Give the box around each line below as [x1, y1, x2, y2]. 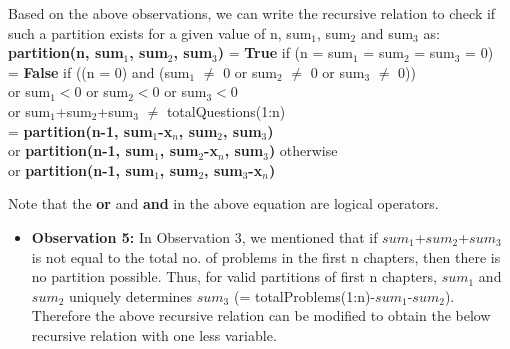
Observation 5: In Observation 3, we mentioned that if [31, 226, 378, 247]
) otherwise [268, 140, 338, 161]
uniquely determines [69, 285, 193, 306]
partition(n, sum [8, 42, 124, 63]
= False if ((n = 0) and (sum [8, 61, 190, 82]
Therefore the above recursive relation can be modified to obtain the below [31, 305, 491, 326]
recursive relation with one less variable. [31, 324, 277, 345]
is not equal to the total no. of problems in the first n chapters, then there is [31, 246, 501, 267]
